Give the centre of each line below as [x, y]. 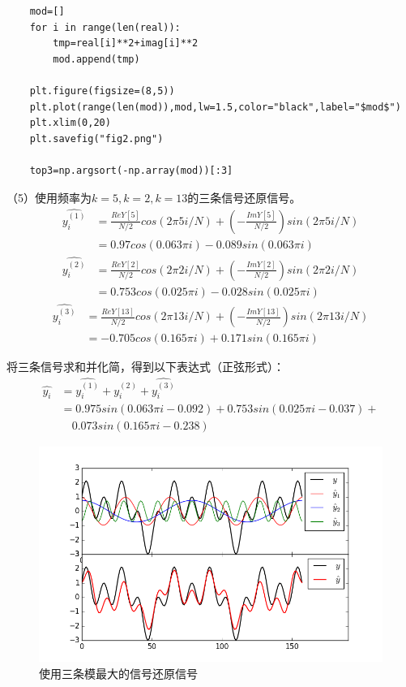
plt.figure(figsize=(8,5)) [102, 91]
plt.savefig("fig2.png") [96, 138]
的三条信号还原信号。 [244, 197]
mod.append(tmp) [96, 59]
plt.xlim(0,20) [70, 123]
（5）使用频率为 [49, 197]
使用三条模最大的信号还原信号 [118, 674]
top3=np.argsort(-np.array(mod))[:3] [131, 170]
